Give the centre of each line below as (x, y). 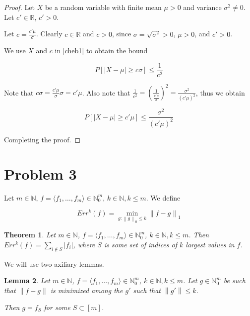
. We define (163, 197)
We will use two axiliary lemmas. (54, 263)
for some (57, 307)
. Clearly (49, 34)
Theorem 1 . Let (30, 235)
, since (122, 34)
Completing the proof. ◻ (42, 139)
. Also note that (106, 92)
